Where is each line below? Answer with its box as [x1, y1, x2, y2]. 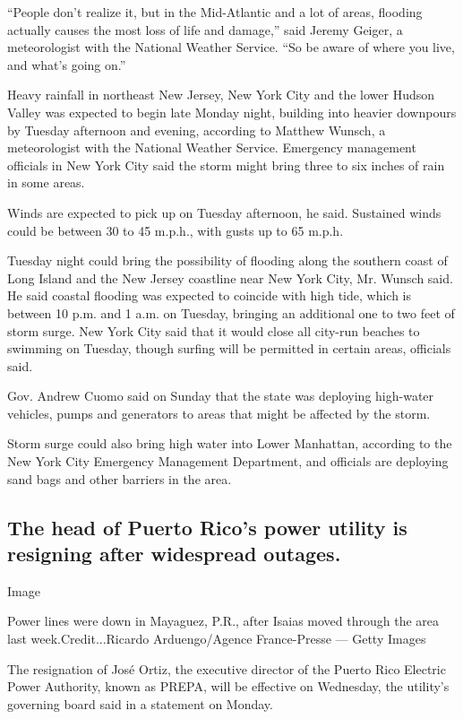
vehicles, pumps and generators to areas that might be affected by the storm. [7, 403, 431, 422]
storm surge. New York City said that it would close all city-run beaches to [7, 321, 420, 340]
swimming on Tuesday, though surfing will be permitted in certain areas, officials [7, 339, 451, 358]
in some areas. [7, 173, 85, 192]
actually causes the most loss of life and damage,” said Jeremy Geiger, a [7, 20, 403, 39]
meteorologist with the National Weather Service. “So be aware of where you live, [7, 38, 455, 56]
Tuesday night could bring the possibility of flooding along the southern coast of [7, 251, 448, 270]
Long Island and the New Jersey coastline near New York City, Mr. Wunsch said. [7, 268, 453, 287]
